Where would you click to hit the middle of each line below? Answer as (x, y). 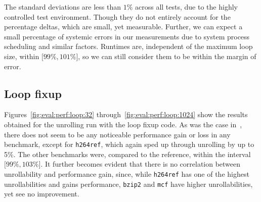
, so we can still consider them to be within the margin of (167, 56)
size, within (22, 56)
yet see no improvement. (42, 194)
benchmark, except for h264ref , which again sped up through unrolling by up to (129, 144)
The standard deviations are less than (62, 7)
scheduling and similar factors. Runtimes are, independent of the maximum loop (128, 46)
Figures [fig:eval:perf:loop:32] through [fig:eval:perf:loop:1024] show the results (126, 114)
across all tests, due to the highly (186, 7)
